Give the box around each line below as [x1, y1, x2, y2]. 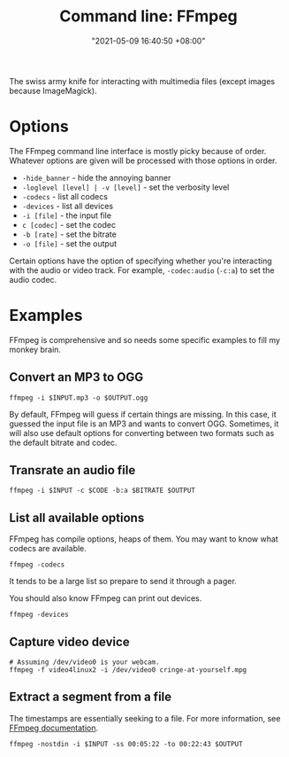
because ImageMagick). [9, 85, 97, 96]
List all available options [9, 510, 145, 525]
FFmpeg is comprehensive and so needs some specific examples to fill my [9, 334, 281, 345]
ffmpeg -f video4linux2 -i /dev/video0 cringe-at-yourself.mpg [9, 666, 247, 675]
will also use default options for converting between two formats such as [9, 427, 275, 438]
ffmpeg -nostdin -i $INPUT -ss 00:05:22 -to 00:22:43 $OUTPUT [9, 739, 243, 748]
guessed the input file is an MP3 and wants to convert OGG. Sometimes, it [9, 418, 279, 429]
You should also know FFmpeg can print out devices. [9, 593, 202, 604]
